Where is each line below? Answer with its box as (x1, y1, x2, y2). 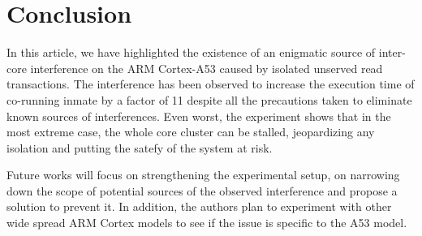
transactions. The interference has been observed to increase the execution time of (6, 75, 415, 92)
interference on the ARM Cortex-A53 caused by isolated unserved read (30, 59, 383, 76)
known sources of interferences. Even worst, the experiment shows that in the (6, 107, 391, 124)
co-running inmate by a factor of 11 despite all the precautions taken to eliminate (6, 91, 412, 108)
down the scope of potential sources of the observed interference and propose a (6, 182, 398, 199)
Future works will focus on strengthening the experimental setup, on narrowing (6, 166, 400, 183)
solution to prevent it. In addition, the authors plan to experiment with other (6, 198, 392, 215)
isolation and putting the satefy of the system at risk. (6, 139, 273, 156)
